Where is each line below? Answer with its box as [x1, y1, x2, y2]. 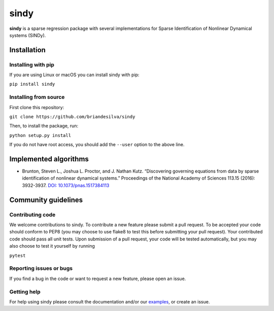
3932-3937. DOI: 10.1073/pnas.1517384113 [22, 182, 110, 188]
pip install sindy [9, 81, 55, 87]
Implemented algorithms [9, 155, 89, 163]
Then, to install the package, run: [9, 123, 79, 129]
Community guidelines [9, 195, 83, 204]
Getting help [9, 288, 41, 295]
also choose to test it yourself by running [9, 243, 95, 249]
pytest [9, 253, 26, 258]
